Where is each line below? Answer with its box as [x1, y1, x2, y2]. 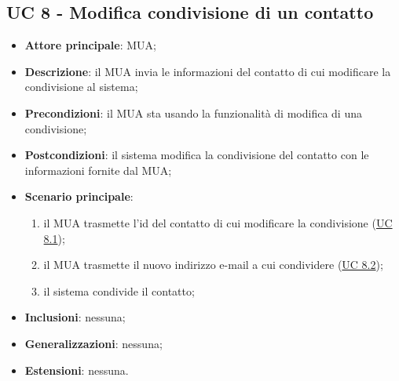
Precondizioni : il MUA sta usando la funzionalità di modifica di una [24, 104, 362, 121]
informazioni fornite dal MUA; [24, 161, 172, 178]
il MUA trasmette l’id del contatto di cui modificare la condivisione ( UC [43, 214, 393, 230]
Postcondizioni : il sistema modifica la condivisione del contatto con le [24, 147, 369, 163]
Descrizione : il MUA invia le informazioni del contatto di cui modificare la [24, 63, 391, 79]
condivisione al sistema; [24, 78, 138, 95]
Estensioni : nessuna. [24, 361, 129, 378]
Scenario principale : [24, 188, 134, 205]
